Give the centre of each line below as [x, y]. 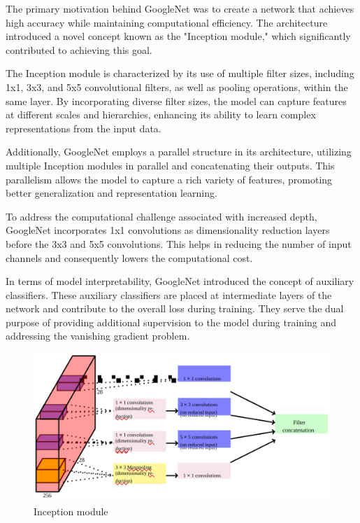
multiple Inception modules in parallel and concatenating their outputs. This [170, 165]
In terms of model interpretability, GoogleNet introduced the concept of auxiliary [180, 281]
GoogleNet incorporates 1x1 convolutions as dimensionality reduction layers [168, 230]
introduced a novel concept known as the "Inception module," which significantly [178, 36]
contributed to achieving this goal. [79, 49]
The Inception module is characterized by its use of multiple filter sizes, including [180, 73]
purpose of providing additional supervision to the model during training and [171, 322]
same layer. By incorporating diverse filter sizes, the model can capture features [176, 100]
